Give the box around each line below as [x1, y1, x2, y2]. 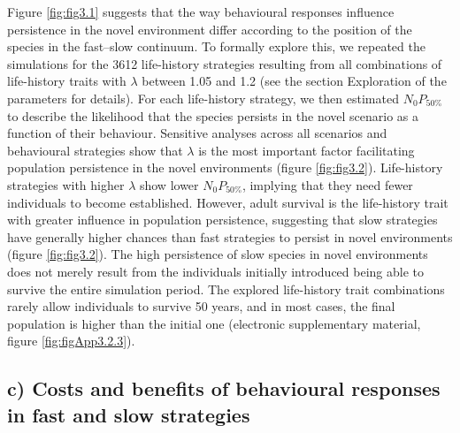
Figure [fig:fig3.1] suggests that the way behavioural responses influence [7, 3, 395, 20]
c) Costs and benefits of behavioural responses [7, 375, 441, 402]
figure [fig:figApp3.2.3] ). [7, 331, 135, 350]
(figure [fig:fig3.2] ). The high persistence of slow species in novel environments [7, 245, 428, 263]
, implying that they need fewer [241, 175, 413, 194]
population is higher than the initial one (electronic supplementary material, [7, 314, 421, 332]
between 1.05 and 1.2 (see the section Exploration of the [142, 72, 447, 90]
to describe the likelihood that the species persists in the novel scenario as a [7, 106, 419, 125]
